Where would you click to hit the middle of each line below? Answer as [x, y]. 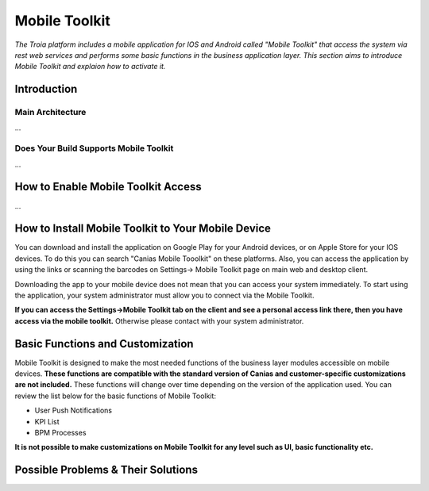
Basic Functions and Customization [104, 344]
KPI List [47, 421]
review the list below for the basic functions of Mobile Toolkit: [115, 396]
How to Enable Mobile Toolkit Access [108, 187]
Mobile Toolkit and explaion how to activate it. [90, 67]
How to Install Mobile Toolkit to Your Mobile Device [143, 229]
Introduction [46, 89]
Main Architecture [50, 113]
